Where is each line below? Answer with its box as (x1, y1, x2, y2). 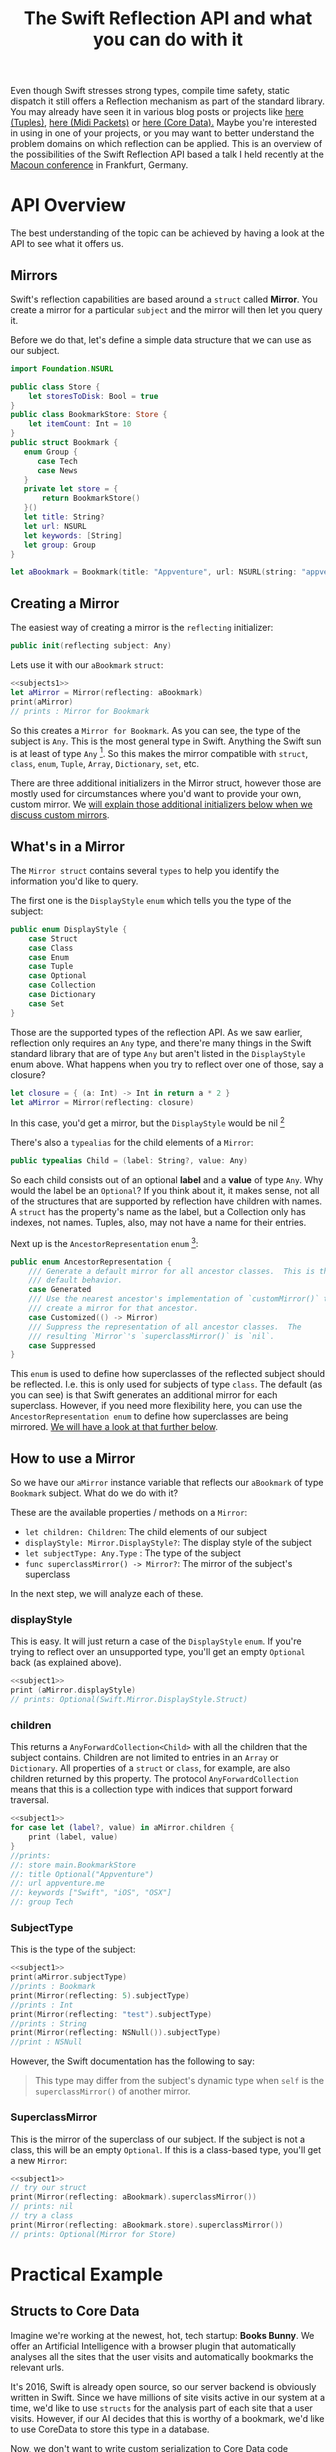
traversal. (10, 1794, 50, 1806)
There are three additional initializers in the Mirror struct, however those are (10, 777, 322, 789)
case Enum (28, 952, 70, 962)
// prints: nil (10, 2202, 74, 2212)
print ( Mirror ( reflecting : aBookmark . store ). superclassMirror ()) (10, 2220, 284, 2230)
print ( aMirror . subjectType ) (10, 1972, 128, 1982)
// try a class (10, 2211, 74, 2221)
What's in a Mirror (10, 838, 125, 855)
